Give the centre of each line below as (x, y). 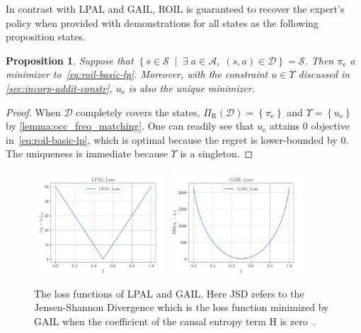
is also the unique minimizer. (191, 88)
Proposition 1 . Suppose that (70, 60)
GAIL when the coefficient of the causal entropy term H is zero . (175, 321)
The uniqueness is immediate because (87, 153)
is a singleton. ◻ (217, 153)
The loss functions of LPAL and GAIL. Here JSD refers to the (169, 293)
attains (285, 126)
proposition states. (46, 36)
